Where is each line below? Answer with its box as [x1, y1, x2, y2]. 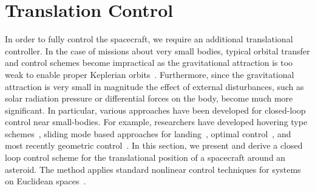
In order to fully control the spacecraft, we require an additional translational [5, 33, 293, 45]
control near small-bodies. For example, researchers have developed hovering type [5, 115, 308, 128]
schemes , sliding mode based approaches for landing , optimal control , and [5, 127, 291, 140]
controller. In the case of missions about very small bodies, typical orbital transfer [5, 44, 310, 57]
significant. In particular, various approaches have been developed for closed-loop [5, 103, 306, 116]
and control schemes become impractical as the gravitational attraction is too [5, 56, 293, 69]
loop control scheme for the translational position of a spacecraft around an [5, 151, 286, 164]
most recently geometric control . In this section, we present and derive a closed [5, 139, 303, 152]
